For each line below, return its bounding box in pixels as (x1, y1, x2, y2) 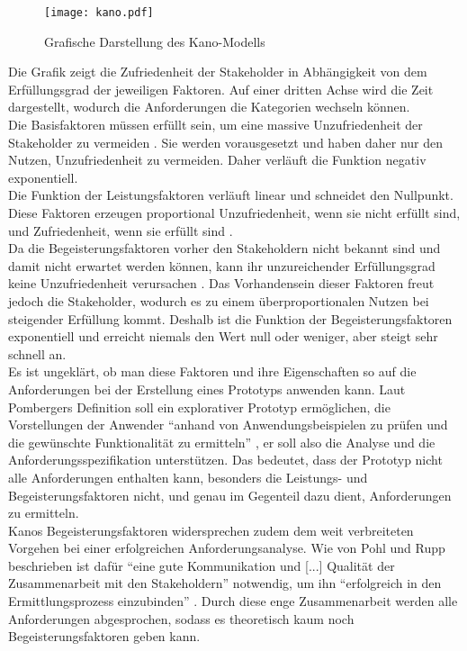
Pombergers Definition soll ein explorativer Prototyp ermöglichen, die (8, 397, 391, 416)
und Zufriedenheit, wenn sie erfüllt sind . (8, 221, 233, 240)
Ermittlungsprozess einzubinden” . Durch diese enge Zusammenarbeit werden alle (8, 592, 458, 610)
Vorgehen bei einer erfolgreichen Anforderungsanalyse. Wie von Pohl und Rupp (8, 538, 445, 557)
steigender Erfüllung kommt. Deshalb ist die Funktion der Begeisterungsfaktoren (8, 309, 453, 328)
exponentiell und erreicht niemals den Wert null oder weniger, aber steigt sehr (8, 327, 438, 346)
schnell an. (8, 344, 67, 363)
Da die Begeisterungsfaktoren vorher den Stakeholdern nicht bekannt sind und (8, 239, 441, 258)
